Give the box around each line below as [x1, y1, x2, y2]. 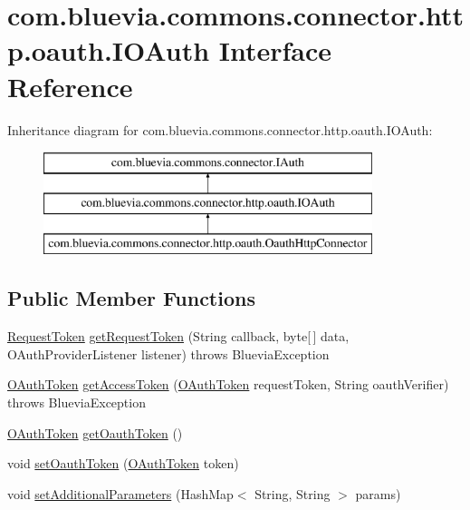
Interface [218, 32, 332, 69]
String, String [254, 484, 331, 503]
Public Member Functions [7, 284, 255, 312]
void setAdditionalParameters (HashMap [7, 484, 234, 503]
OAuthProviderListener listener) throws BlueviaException [7, 344, 330, 363]
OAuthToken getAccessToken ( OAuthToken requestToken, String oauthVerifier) [7, 375, 449, 394]
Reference [7, 67, 133, 104]
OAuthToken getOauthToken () [7, 423, 183, 442]
